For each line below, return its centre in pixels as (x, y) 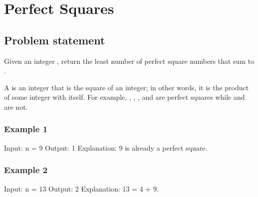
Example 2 (26, 170)
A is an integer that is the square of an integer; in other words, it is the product (127, 87)
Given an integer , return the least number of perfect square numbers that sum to (129, 61)
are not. (16, 106)
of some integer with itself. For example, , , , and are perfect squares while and (125, 97)
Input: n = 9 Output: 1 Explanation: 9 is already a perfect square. (106, 147)
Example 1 (26, 129)
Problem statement (55, 40)
